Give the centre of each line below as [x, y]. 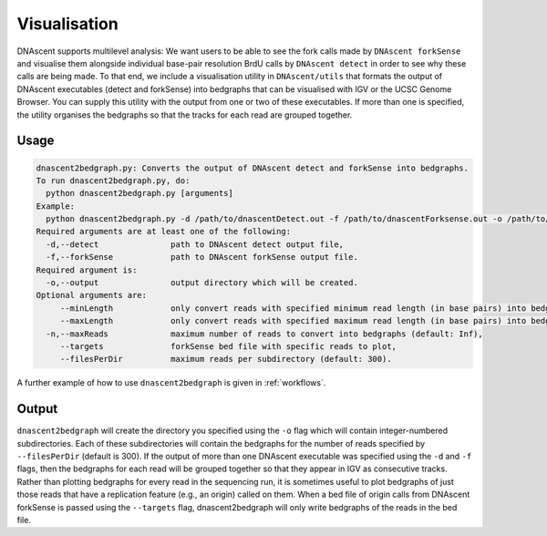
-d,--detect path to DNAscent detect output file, [195, 244]
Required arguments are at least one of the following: [164, 232]
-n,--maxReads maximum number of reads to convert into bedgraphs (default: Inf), [264, 334]
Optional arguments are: [92, 295]
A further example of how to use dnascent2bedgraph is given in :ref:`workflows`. [171, 383]
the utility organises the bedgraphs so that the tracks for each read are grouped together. [185, 115]
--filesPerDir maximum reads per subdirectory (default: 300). [226, 359]
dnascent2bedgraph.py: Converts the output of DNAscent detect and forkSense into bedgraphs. [253, 168]
